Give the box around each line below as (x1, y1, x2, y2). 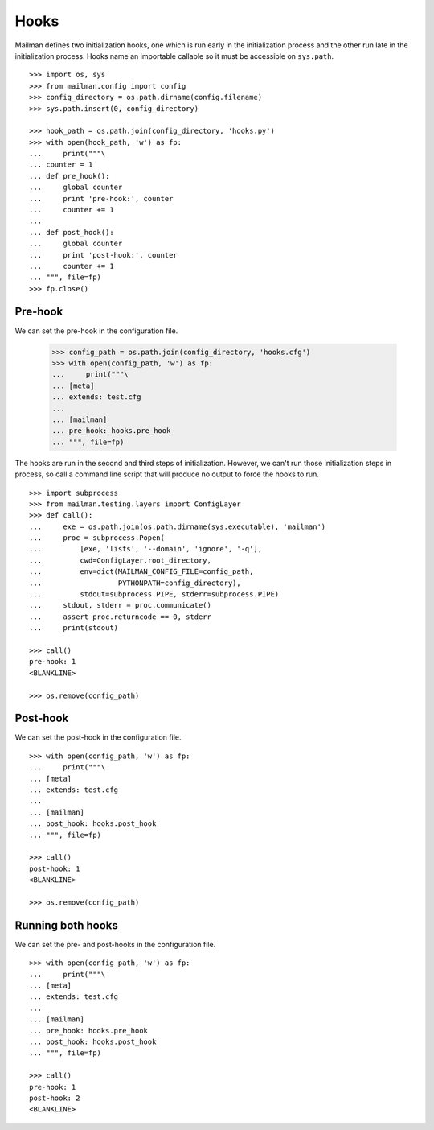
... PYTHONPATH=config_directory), (29, 578, 241, 588)
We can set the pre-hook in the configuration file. (14, 326, 178, 336)
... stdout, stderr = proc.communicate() (29, 600, 212, 610)
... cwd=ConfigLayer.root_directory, (29, 555, 212, 565)
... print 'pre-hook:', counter (29, 194, 174, 203)
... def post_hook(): (29, 228, 114, 237)
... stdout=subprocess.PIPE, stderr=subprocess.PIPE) (29, 590, 280, 599)
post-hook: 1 (29, 864, 80, 873)
